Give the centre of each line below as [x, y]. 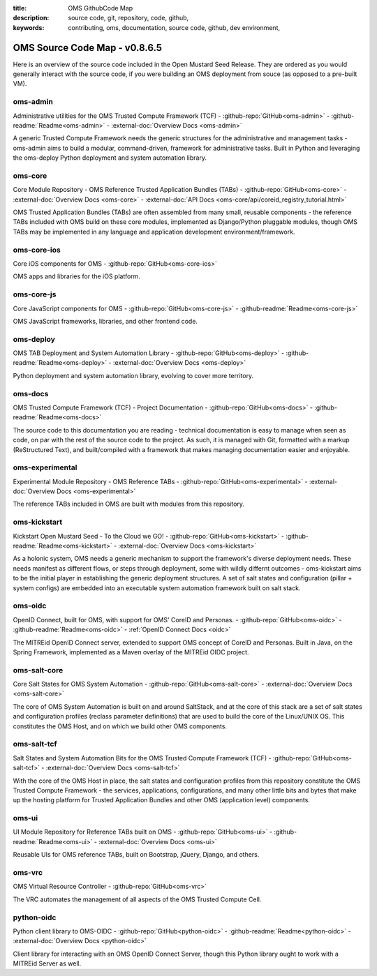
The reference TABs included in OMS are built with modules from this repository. [128, 504]
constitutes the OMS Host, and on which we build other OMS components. [120, 726]
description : [31, 18]
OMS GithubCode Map [101, 8]
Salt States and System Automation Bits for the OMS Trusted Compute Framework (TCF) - [142, 758]
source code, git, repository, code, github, [128, 18]
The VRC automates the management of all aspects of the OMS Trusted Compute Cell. [137, 899]
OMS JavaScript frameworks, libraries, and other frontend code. [105, 321]
